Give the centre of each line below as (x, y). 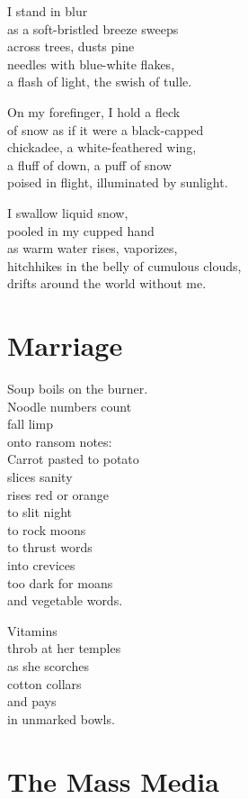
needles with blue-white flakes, (91, 64)
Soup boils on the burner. (78, 389)
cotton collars (44, 683)
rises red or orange (58, 494)
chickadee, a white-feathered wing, (102, 147)
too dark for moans (60, 582)
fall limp (30, 424)
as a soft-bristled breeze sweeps (93, 28)
